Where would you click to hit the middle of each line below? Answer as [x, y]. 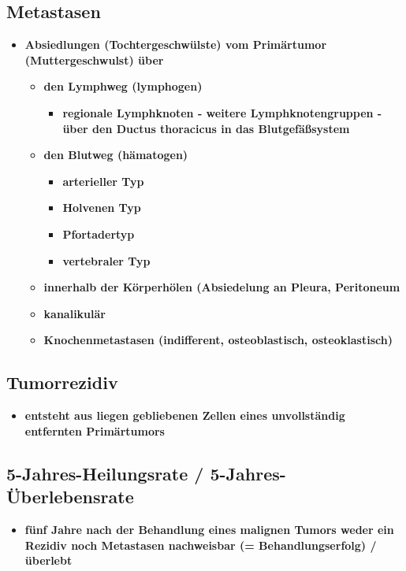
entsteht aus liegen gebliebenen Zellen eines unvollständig [185, 415]
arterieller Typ [103, 181]
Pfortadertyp [99, 234]
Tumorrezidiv [62, 382]
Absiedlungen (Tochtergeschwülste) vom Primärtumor [176, 44]
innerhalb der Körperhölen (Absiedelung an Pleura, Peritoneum [222, 287]
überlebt [48, 560]
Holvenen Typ [102, 208]
